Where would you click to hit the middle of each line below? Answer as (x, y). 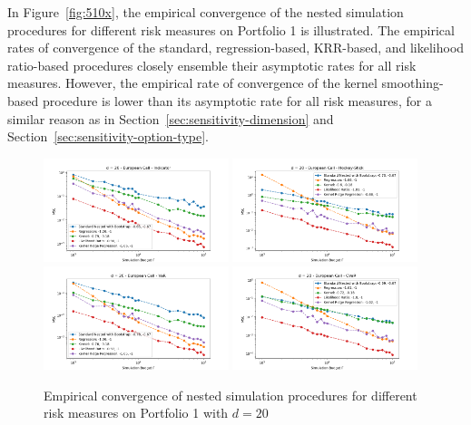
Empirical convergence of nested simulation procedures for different (231, 395)
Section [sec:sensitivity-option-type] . (108, 136)
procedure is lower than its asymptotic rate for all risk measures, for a (237, 100)
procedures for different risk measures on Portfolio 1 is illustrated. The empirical (231, 29)
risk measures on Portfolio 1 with (136, 413)
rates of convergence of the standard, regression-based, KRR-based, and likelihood (236, 48)
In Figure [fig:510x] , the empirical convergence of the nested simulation (206, 12)
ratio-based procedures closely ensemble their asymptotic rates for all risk (212, 65)
